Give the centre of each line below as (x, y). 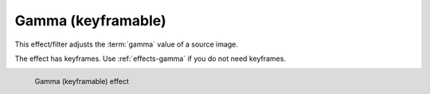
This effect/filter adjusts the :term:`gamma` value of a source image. (127, 44)
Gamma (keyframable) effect (82, 81)
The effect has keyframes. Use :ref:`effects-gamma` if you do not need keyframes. (150, 58)
